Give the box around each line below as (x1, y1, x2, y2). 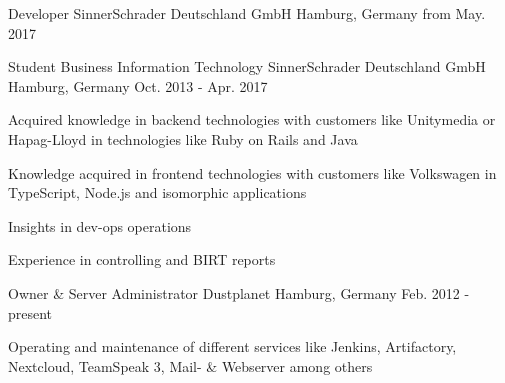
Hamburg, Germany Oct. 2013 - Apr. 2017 (8, 75, 268, 96)
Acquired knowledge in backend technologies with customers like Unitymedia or (8, 109, 496, 130)
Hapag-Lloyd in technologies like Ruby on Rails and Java (8, 128, 358, 149)
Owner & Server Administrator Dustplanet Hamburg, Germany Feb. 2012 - (8, 282, 470, 303)
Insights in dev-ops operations (8, 215, 192, 236)
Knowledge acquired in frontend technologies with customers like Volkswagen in (8, 162, 497, 183)
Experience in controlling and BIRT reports (8, 249, 276, 270)
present (8, 302, 53, 323)
